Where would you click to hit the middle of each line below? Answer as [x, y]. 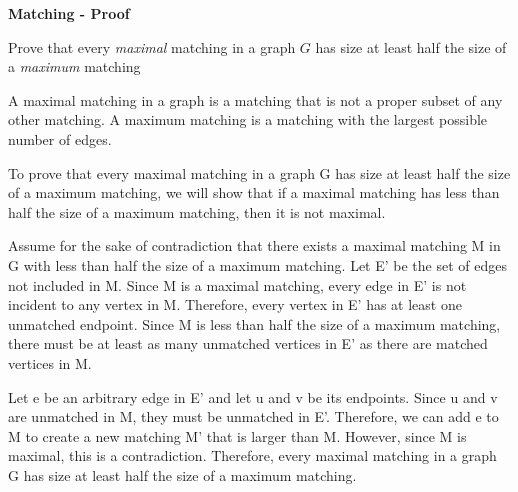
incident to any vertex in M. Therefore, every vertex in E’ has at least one [235, 304]
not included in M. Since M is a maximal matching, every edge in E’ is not [237, 284]
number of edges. [60, 138]
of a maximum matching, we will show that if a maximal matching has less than [254, 192]
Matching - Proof [69, 13]
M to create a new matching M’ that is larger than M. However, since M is [237, 435]
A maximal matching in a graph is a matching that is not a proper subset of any [255, 99]
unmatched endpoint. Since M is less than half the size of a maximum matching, [254, 323]
